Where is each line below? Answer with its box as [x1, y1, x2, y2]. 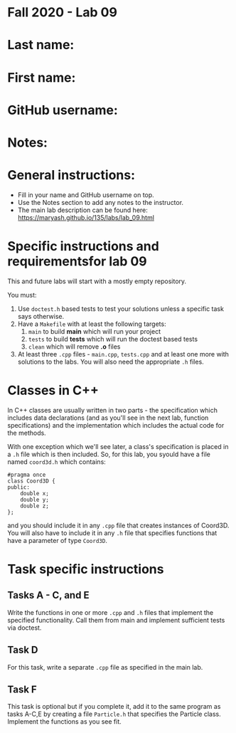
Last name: [7, 37, 75, 53]
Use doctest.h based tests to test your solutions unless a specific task [17, 304, 224, 313]
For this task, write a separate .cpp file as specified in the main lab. [7, 663, 203, 671]
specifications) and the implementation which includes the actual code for [7, 421, 225, 429]
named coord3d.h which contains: [7, 457, 107, 466]
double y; [20, 496, 50, 503]
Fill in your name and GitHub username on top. [17, 190, 154, 199]
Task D [7, 644, 38, 656]
